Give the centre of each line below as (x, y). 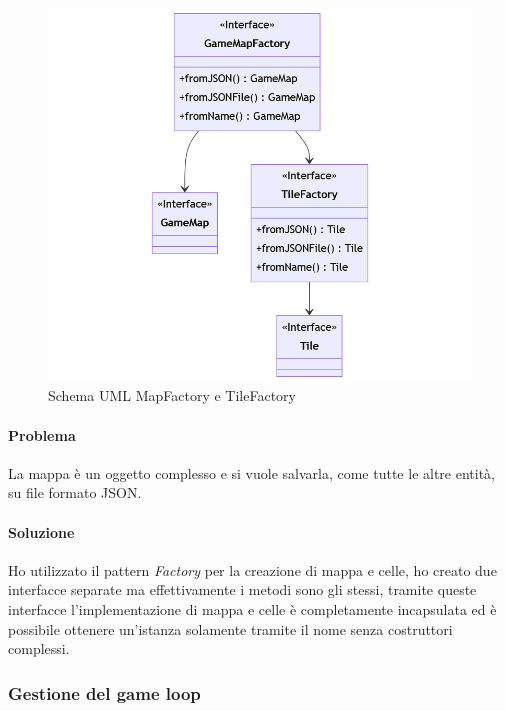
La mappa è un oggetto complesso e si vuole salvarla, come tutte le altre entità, (252, 472)
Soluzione (41, 531)
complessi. (39, 648)
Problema (42, 434)
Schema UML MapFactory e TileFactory (172, 395)
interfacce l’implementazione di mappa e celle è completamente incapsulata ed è (252, 609)
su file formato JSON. (75, 492)
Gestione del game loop (104, 692)
